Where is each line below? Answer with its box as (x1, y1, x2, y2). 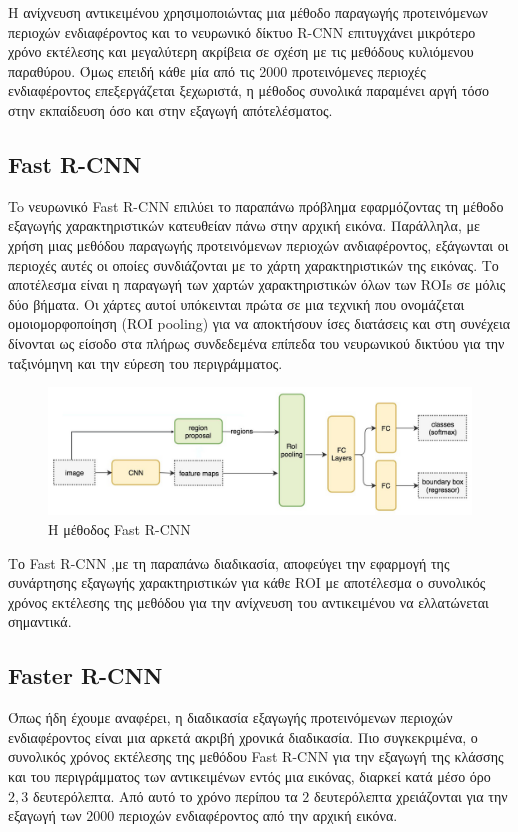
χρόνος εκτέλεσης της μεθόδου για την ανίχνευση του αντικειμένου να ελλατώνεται (8, 591, 489, 612)
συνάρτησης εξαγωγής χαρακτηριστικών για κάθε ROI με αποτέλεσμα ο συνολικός (8, 572, 486, 593)
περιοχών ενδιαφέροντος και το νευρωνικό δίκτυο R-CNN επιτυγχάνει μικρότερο (8, 21, 476, 42)
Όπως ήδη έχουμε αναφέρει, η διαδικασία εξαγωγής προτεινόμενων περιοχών (8, 707, 453, 728)
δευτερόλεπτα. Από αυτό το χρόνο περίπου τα (32, 785, 298, 806)
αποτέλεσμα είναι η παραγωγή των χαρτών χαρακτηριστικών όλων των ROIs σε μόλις (8, 274, 506, 295)
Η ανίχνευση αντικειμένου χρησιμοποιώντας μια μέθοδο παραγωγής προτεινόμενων (8, 2, 488, 22)
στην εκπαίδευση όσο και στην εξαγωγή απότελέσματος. (8, 99, 333, 120)
